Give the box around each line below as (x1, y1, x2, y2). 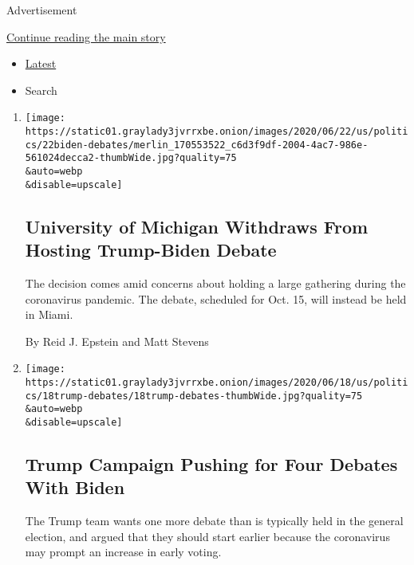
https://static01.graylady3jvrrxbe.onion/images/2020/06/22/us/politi (25, 126, 408, 138)
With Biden (25, 475, 125, 500)
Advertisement (6, 2, 77, 18)
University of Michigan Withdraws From (25, 214, 369, 238)
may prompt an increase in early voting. (25, 543, 222, 560)
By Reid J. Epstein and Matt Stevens (25, 332, 209, 349)
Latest (25, 55, 57, 72)
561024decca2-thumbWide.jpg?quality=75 (25, 152, 237, 164)
